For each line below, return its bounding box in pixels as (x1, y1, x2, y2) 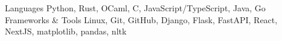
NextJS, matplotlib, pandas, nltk (5, 25, 127, 37)
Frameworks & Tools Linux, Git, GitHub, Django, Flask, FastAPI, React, (5, 13, 278, 26)
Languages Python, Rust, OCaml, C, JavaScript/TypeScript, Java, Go (5, 2, 266, 14)
